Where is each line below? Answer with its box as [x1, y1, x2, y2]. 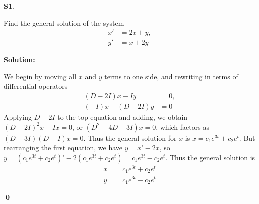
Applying [4, 112, 32, 122]
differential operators [4, 81, 68, 91]
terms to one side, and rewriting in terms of [104, 71, 238, 81]
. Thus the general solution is [165, 152, 255, 162]
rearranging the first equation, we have [4, 142, 123, 153]
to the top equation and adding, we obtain [57, 112, 188, 122]
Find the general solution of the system [4, 17, 124, 28]
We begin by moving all [4, 71, 77, 81]
